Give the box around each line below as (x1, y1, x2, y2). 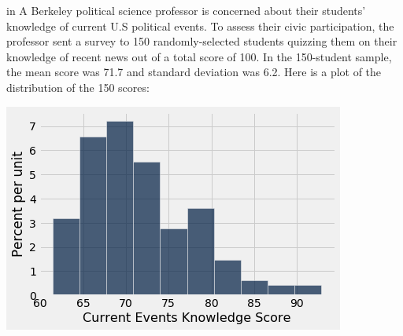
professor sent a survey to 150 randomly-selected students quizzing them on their (6, 33, 397, 49)
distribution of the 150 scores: (6, 79, 150, 95)
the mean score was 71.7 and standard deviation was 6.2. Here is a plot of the (6, 64, 382, 80)
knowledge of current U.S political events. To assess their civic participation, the (6, 17, 394, 34)
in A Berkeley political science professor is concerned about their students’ (6, 2, 366, 18)
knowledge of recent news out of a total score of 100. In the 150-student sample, (6, 48, 392, 64)
